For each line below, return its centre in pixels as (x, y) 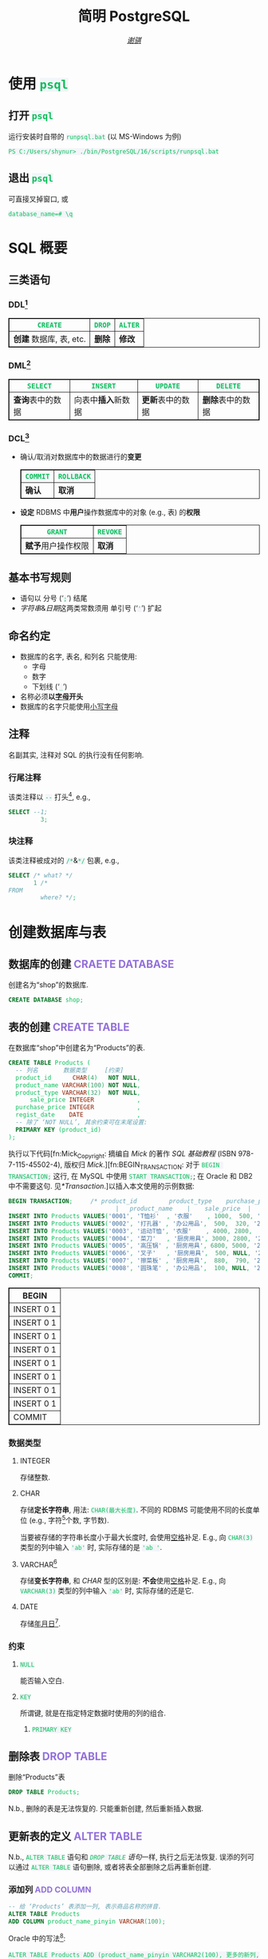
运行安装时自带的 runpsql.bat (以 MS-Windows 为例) (95, 136)
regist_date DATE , (78, 1115)
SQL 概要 (38, 248)
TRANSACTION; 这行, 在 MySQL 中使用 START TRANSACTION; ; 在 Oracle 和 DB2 (130, 1177)
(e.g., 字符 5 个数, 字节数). (69, 1519)
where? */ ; (59, 898)
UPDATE (168, 386)
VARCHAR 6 (38, 1563)
